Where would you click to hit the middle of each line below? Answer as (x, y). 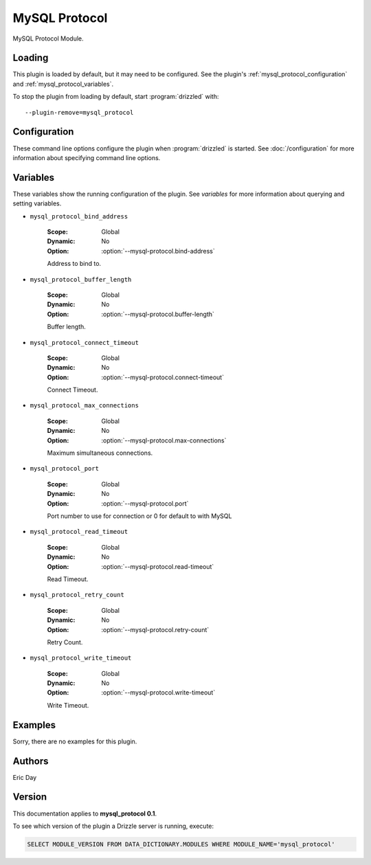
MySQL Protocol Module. (48, 38)
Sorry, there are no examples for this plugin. (75, 741)
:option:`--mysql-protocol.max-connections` (164, 440)
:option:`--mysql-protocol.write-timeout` (158, 693)
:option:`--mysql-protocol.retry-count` (155, 629)
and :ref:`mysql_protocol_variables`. (63, 84)
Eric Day (25, 777)
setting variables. (37, 203)
